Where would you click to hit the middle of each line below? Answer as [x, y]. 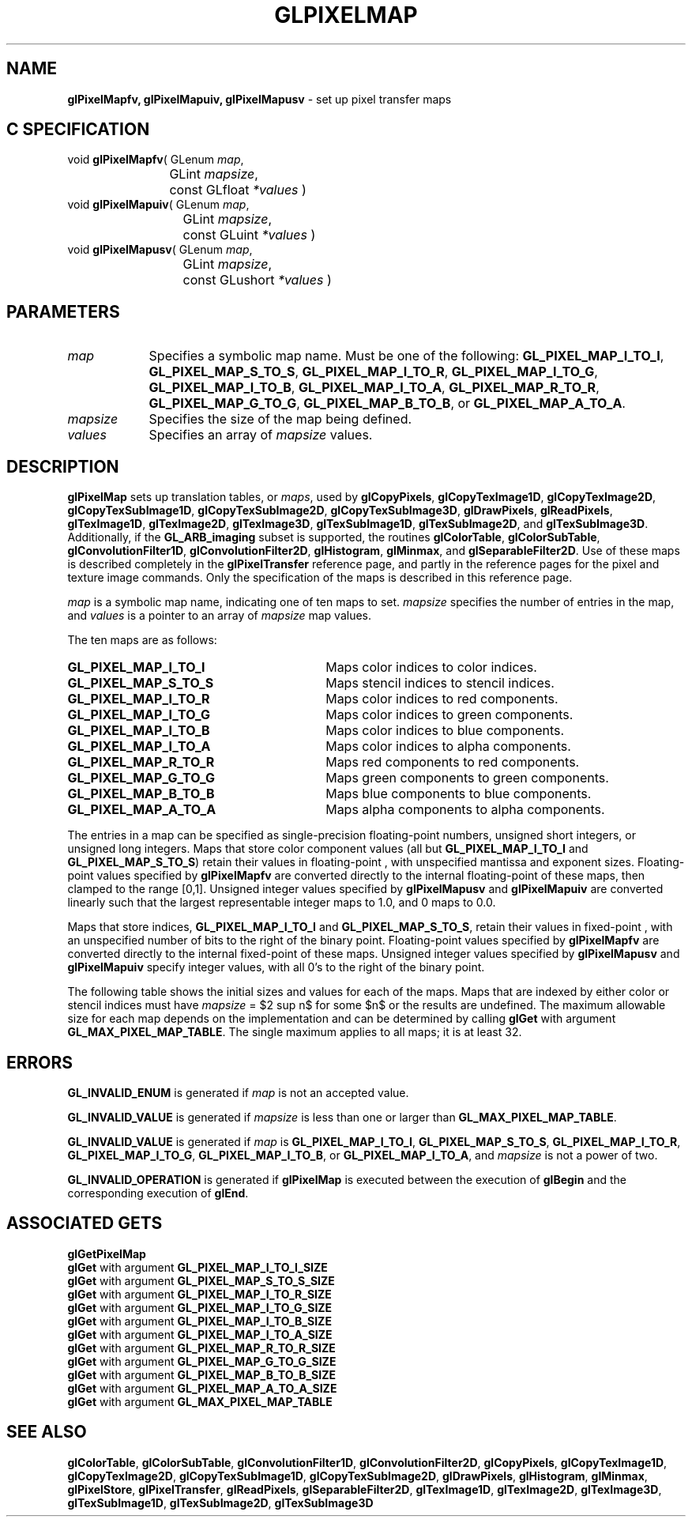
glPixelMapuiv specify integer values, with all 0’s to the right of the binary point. [276, 967]
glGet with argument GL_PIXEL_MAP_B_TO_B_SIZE [201, 1374]
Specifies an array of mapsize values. [261, 435]
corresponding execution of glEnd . [158, 1193]
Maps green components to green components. [467, 778]
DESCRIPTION [63, 466]
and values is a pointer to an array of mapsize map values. [220, 616]
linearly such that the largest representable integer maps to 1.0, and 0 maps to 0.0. [282, 903]
